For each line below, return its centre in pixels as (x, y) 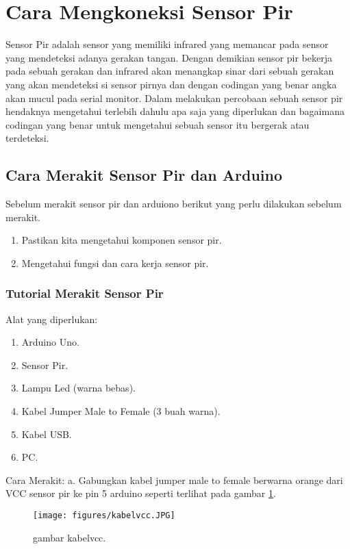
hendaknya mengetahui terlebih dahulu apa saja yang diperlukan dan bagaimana (175, 111)
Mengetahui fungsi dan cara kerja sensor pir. (115, 263)
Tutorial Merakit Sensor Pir (85, 293)
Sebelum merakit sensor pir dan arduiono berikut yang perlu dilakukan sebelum (174, 204)
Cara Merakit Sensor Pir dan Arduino (144, 175)
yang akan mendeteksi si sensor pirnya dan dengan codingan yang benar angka (171, 84)
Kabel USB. (47, 434)
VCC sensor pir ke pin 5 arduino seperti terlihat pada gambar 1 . (141, 493)
